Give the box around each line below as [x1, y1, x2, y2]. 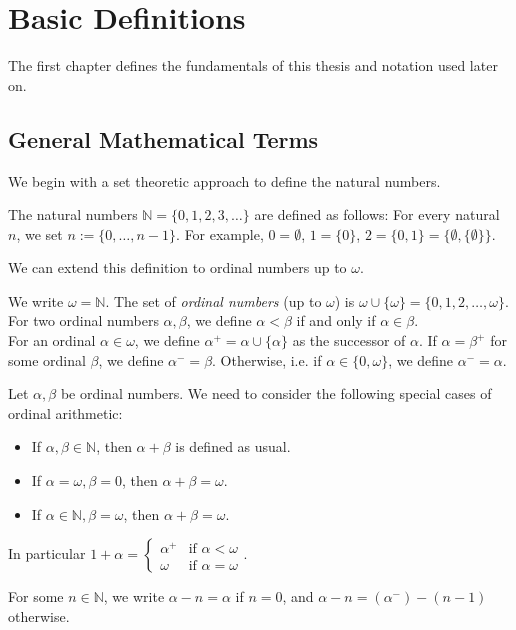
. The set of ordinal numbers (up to [105, 290, 322, 311]
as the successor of [292, 330, 406, 351]
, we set [16, 223, 63, 244]
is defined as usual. [175, 436, 291, 457]
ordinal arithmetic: [8, 402, 123, 423]
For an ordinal [8, 330, 96, 351]
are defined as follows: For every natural [254, 204, 500, 225]
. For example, [176, 223, 264, 244]
